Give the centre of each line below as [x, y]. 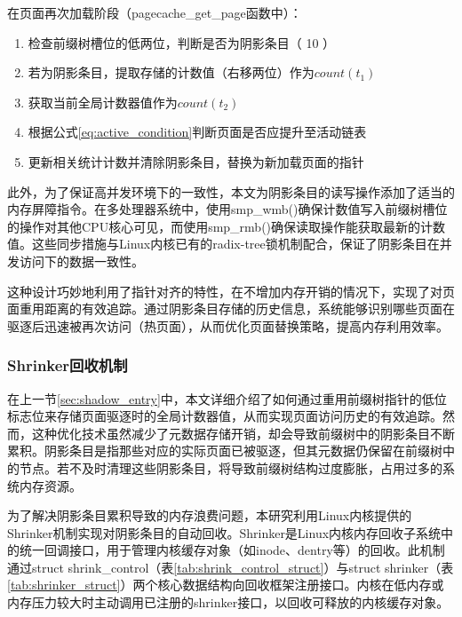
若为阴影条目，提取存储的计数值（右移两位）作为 [171, 72]
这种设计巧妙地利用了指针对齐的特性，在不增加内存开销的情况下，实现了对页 [231, 291]
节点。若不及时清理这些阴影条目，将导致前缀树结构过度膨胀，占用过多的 [231, 467]
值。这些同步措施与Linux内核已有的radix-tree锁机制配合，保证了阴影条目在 [223, 244]
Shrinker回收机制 [68, 365]
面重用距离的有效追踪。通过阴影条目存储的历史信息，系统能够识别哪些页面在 [231, 308]
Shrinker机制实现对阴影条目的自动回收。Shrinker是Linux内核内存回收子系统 [224, 532]
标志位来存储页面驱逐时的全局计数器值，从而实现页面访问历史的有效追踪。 [225, 416]
